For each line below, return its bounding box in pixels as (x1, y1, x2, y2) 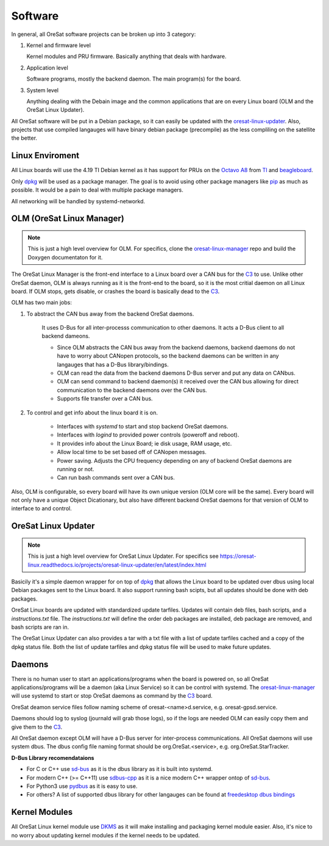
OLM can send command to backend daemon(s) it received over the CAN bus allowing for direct (57, 378, 299, 385)
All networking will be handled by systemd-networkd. (11, 197, 146, 204)
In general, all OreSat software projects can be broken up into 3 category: (11, 31, 196, 38)
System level (26, 86, 59, 94)
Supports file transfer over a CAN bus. (57, 395, 153, 402)
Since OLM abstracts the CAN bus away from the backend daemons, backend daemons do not (57, 344, 295, 351)
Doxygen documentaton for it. (27, 253, 103, 261)
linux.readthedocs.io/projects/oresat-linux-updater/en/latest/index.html (27, 561, 207, 568)
